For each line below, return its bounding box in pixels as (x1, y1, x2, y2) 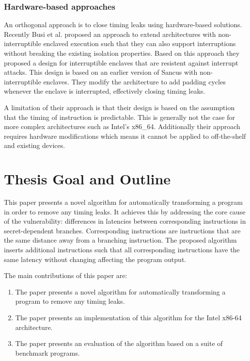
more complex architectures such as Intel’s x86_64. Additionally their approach (4, 121, 240, 131)
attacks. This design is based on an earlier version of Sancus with (4, 67, 198, 77)
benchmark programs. (15, 347, 80, 358)
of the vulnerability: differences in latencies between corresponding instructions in (4, 216, 246, 226)
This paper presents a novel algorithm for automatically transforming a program (4, 197, 243, 207)
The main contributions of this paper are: (4, 270, 127, 280)
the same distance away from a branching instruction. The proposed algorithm (4, 235, 237, 245)
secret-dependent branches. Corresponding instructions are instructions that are (4, 225, 241, 235)
